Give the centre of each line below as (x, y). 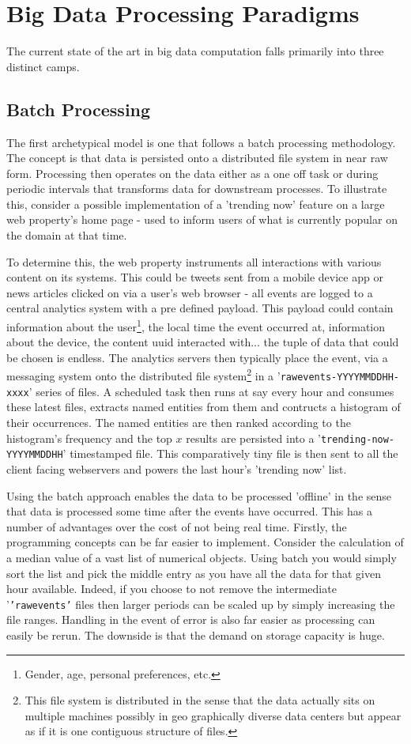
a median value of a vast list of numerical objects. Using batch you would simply (202, 557)
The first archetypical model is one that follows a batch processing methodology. (201, 142)
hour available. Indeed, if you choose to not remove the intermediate (172, 589)
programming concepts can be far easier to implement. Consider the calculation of (205, 542)
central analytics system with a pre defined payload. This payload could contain (200, 308)
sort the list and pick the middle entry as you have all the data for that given (194, 573)
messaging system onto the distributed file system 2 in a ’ (143, 375)
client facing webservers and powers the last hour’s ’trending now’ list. (177, 468)
